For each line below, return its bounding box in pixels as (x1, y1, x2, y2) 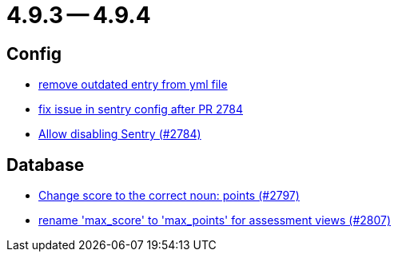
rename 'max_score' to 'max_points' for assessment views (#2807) (38, 213, 392, 228)
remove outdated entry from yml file (38, 77, 228, 92)
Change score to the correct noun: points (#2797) (38, 189, 300, 203)
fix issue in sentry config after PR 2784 (38, 102, 243, 117)
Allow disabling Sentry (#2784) (38, 127, 201, 141)
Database (6, 154, 85, 175)
